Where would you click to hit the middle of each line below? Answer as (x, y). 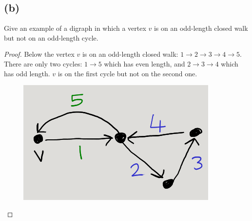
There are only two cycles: (43, 63)
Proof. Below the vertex (39, 54)
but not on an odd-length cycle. (51, 37)
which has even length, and (145, 63)
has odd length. (27, 73)
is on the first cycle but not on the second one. (127, 73)
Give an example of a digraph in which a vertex (75, 28)
